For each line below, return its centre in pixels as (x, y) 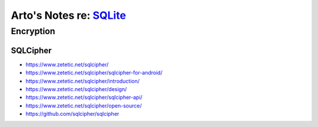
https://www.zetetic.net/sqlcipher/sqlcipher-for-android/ (94, 73)
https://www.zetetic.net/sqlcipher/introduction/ (83, 81)
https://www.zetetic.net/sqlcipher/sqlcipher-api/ (84, 98)
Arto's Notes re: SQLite (69, 15)
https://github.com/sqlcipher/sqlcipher (72, 114)
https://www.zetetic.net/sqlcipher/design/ (76, 89)
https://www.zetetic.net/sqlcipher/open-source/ (84, 105)
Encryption (33, 31)
